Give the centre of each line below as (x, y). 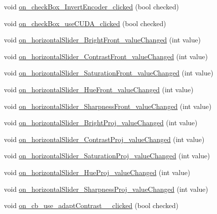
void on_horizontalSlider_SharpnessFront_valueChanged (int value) (108, 106)
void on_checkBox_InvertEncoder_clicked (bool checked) (91, 6)
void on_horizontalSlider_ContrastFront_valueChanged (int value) (106, 56)
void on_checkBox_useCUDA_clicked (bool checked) (85, 23)
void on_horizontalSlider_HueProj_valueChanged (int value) (97, 172)
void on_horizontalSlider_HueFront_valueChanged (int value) (99, 89)
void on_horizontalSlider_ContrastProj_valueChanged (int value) (104, 139)
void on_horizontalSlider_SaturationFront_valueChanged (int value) (109, 73)
